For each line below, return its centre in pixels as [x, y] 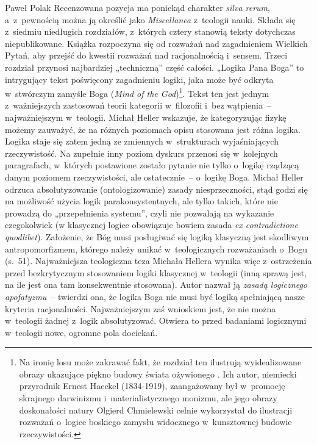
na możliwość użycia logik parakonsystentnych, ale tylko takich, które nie [141, 201]
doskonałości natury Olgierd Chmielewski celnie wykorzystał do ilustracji [156, 410]
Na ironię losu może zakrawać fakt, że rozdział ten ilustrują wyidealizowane [160, 362]
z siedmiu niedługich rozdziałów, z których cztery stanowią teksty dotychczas [150, 31]
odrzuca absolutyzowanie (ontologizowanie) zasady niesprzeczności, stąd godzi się [156, 189]
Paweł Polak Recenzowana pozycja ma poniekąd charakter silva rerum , [137, 7]
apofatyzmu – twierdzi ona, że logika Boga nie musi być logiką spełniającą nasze [155, 296]
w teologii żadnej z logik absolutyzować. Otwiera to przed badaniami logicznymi [156, 320]
